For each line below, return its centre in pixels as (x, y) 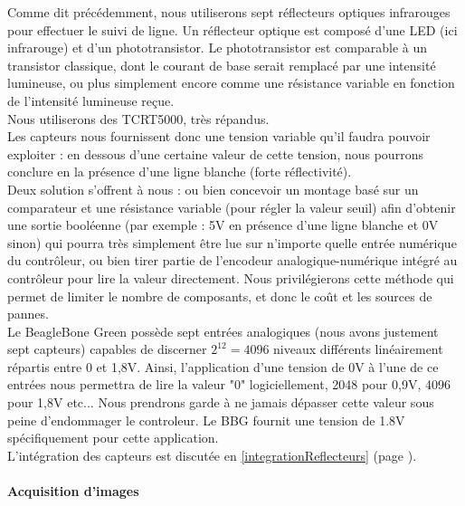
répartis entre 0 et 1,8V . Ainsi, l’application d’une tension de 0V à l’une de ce (223, 366)
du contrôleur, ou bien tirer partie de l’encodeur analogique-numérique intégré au (232, 260)
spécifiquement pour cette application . (113, 438)
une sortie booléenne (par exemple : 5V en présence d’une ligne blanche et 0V (223, 225)
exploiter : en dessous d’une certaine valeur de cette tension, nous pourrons (215, 153)
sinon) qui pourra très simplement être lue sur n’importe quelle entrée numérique (232, 242)
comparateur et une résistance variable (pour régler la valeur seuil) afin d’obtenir (232, 207)
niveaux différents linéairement (358, 349)
